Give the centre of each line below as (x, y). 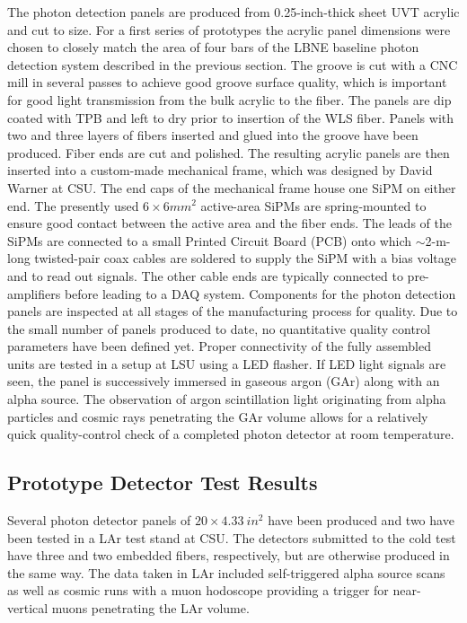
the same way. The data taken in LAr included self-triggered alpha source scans (226, 572)
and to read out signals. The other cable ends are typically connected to (205, 275)
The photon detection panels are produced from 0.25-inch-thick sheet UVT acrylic (233, 12)
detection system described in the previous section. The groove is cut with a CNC (233, 64)
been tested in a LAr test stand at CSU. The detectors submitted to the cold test (232, 537)
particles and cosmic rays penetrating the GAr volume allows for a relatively (218, 416)
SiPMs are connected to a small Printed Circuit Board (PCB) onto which (210, 240)
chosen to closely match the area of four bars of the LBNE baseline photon (213, 47)
